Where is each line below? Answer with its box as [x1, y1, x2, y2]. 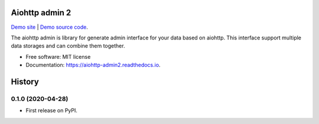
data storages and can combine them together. [11, 42, 125, 49]
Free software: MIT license [25, 53, 91, 60]
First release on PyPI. [25, 107, 78, 114]
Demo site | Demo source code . [11, 24, 89, 31]
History [11, 76, 40, 86]
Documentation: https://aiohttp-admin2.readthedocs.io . [25, 62, 161, 69]
